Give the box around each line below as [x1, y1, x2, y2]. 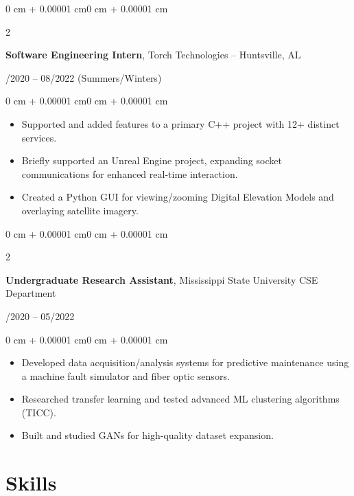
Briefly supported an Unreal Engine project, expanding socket [21, 153, 282, 168]
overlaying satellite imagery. [21, 203, 139, 217]
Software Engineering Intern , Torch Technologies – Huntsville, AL [5, 47, 301, 62]
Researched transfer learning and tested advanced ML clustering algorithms [21, 392, 340, 406]
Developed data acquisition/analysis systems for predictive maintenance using [21, 355, 349, 370]
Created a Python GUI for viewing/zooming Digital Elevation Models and [21, 190, 334, 204]
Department [5, 286, 56, 300]
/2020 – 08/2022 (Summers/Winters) [5, 70, 162, 84]
